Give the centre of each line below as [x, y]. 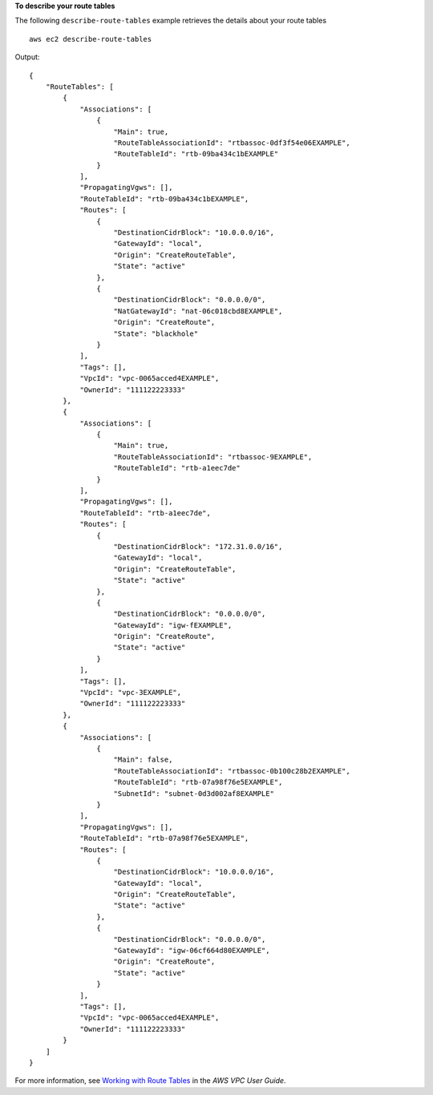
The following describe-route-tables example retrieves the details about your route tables [171, 21]
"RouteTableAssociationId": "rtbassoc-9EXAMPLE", [213, 457]
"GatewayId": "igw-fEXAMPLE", [173, 625]
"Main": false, [143, 760]
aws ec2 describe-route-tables [91, 39]
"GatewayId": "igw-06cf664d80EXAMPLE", [192, 951]
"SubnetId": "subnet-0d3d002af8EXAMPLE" [194, 793]
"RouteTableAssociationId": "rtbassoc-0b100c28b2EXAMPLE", [232, 771]
